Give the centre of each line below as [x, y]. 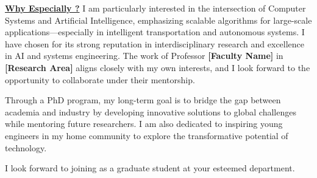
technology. [26, 147]
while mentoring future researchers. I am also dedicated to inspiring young [144, 124]
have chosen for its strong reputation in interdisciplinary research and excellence [155, 43]
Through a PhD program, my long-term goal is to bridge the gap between [143, 100]
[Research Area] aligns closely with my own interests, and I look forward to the [158, 67]
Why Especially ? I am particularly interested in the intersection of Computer [155, 8]
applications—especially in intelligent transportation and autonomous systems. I [155, 32]
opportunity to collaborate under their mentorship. [100, 79]
